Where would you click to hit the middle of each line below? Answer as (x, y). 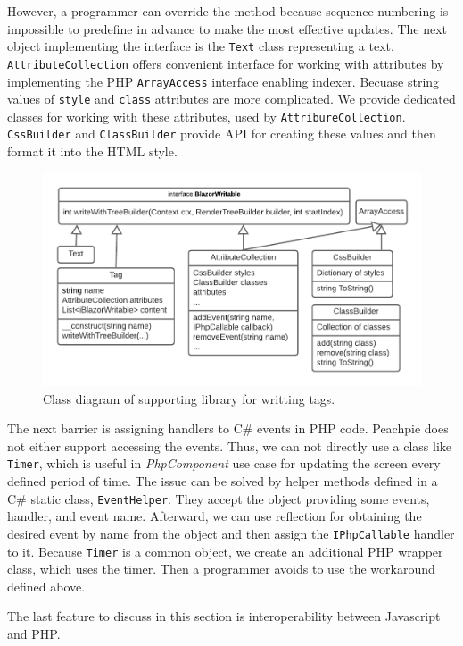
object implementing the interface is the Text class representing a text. (201, 46)
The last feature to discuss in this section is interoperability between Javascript (224, 616)
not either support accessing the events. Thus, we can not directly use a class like (230, 445)
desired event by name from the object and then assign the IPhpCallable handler (231, 533)
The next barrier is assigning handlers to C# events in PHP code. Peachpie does (228, 428)
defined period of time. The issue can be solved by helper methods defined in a (223, 481)
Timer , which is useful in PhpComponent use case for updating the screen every (224, 463)
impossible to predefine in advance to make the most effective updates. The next (227, 28)
